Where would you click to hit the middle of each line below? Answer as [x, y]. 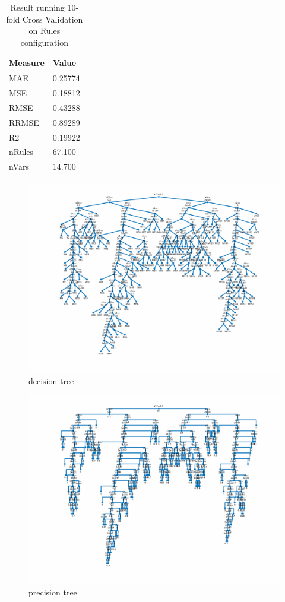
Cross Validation [53, 19]
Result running [37, 7]
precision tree [53, 592]
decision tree [51, 380]
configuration [44, 42]
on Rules [45, 31]
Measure [27, 63]
